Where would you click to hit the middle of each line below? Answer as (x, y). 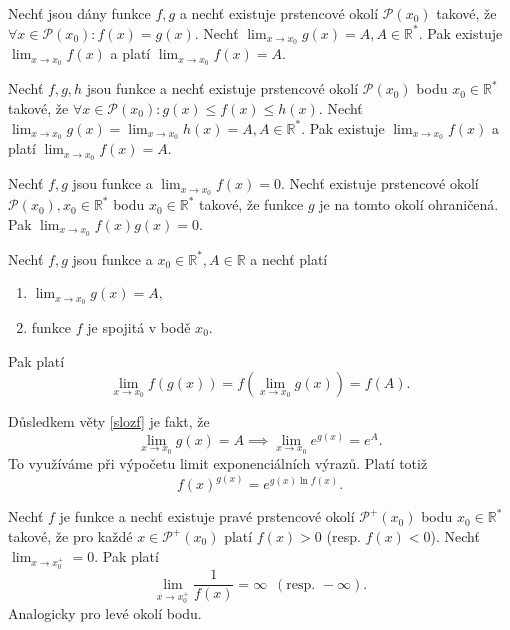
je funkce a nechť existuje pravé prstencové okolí (207, 516)
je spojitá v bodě (139, 326)
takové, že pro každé (70, 536)
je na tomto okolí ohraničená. (409, 204)
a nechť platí (289, 258)
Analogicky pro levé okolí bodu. (105, 612)
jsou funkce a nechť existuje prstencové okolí (222, 88)
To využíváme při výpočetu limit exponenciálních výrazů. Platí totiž (218, 463)
